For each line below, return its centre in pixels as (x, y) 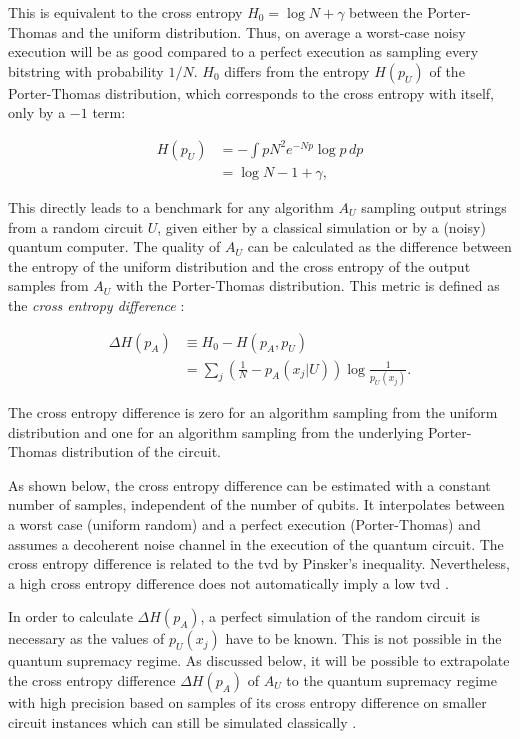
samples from (48, 285)
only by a (37, 112)
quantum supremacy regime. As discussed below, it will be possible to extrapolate (259, 660)
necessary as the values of (86, 638)
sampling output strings (434, 207)
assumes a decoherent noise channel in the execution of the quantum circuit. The (256, 543)
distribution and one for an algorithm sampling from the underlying (216, 431)
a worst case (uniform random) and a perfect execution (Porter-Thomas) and (244, 523)
